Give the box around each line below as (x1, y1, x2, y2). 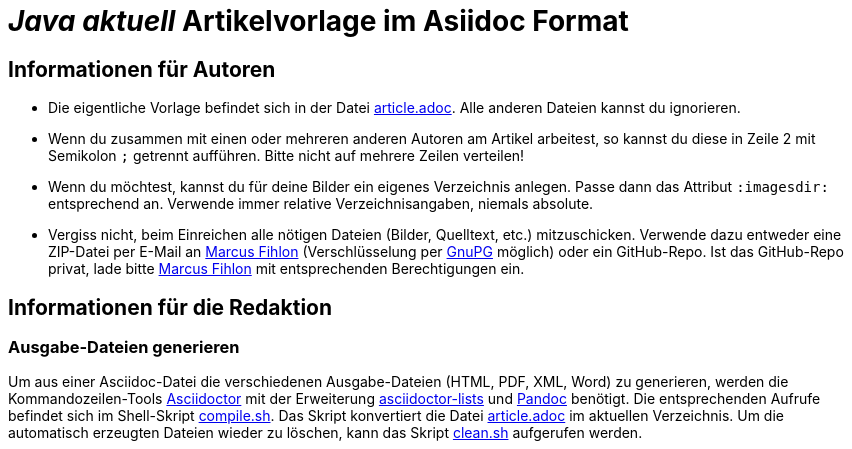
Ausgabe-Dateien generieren (8, 337, 240, 358)
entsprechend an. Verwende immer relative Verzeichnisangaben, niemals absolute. (48, 195, 594, 213)
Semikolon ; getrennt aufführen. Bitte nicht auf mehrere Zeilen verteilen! (48, 147, 525, 165)
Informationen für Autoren (8, 56, 276, 82)
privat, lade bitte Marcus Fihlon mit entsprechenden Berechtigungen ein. (48, 260, 525, 278)
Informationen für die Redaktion (8, 294, 333, 320)
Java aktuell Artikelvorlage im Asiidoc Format (8, 4, 629, 38)
